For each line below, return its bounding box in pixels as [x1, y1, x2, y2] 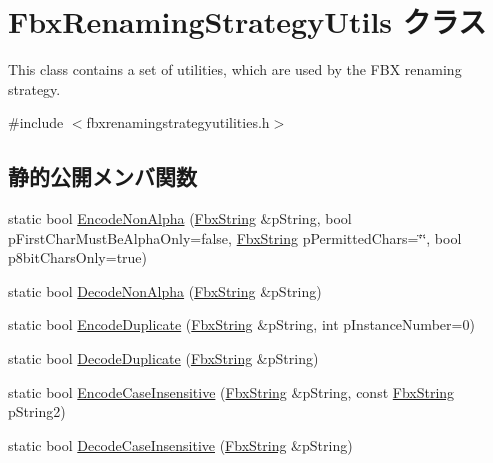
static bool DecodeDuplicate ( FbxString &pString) [8, 348, 319, 369]
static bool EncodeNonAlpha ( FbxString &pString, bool [8, 208, 352, 229]
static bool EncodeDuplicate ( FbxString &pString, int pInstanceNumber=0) [8, 314, 475, 335]
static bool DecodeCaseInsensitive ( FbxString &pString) [8, 434, 353, 455]
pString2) [8, 401, 66, 422]
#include [8, 112, 64, 133]
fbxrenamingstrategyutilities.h [86, 112, 270, 133]
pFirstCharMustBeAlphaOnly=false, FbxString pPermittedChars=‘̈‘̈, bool [8, 227, 462, 248]
